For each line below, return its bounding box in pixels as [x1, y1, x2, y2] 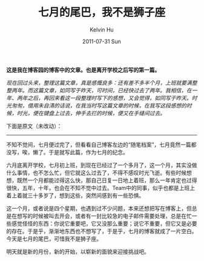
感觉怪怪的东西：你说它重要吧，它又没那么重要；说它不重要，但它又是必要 [11, 220, 197, 227]
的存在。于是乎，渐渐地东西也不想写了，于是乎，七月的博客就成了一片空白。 [6, 227, 197, 234]
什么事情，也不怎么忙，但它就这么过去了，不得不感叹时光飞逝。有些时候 [6, 169, 186, 176]
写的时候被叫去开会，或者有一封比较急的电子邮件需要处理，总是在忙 [22, 212, 192, 219]
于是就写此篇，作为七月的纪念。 [48, 148, 128, 155]
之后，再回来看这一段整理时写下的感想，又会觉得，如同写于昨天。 [27, 94, 192, 101]
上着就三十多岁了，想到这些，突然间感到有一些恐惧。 [11, 192, 144, 199]
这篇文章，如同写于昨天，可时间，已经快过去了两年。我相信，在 [32, 86, 192, 94]
